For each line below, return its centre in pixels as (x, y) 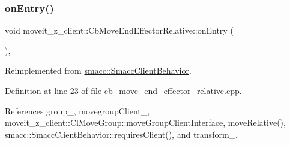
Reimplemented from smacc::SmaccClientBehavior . (98, 70)
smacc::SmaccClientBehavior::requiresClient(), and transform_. (121, 134)
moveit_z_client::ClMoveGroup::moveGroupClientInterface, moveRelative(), (145, 123)
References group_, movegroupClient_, (77, 111)
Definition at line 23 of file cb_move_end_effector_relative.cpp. (123, 90)
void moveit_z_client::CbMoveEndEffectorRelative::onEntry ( (119, 30)
